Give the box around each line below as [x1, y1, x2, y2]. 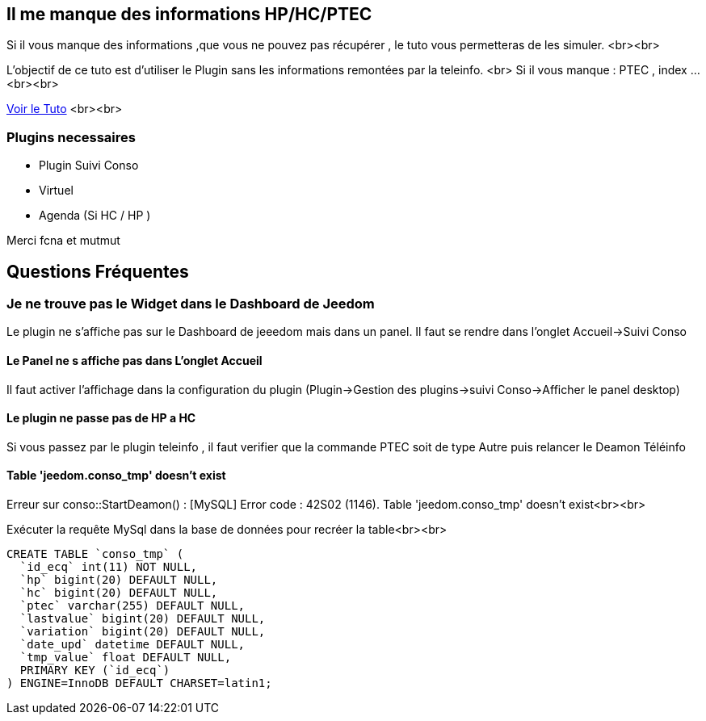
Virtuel [39, 183, 74, 198]
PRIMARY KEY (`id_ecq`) [19, 664, 170, 677]
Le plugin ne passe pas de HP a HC [6, 411, 196, 425]
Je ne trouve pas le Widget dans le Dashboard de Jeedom [6, 296, 375, 312]
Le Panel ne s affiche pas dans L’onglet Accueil [6, 354, 263, 367]
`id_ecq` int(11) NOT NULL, [19, 560, 198, 574]
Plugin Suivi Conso [39, 158, 139, 173]
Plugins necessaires [6, 128, 136, 145]
